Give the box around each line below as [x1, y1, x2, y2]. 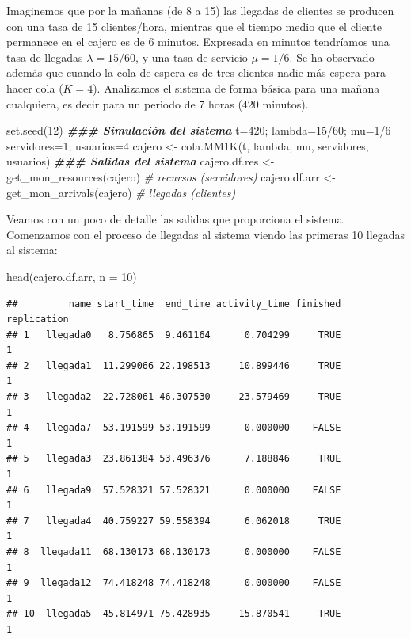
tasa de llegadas [6, 48, 83, 65]
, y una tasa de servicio [135, 48, 248, 65]
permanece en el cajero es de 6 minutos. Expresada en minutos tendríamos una [6, 33, 390, 50]
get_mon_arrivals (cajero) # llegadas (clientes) [6, 184, 236, 200]
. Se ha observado [289, 48, 375, 65]
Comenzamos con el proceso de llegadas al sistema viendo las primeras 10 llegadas [6, 226, 405, 242]
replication [6, 314, 69, 325]
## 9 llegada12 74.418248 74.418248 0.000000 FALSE [6, 577, 341, 589]
